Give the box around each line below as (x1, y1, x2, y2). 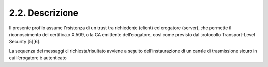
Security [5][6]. (9, 39, 41, 45)
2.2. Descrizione (9, 7, 79, 18)
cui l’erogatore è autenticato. (9, 55, 68, 61)
